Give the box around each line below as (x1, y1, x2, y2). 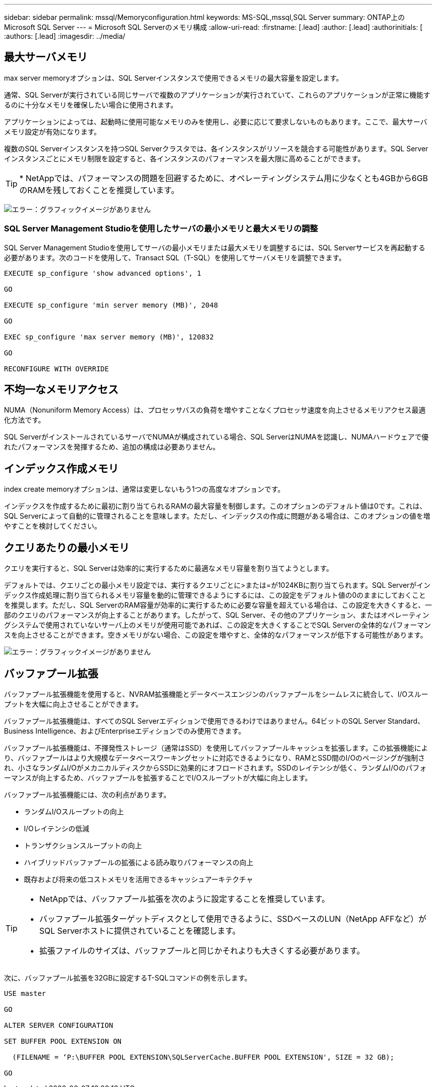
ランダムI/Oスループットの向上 (24, 807, 124, 816)
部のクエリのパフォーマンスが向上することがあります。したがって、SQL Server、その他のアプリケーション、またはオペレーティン (4, 611, 430, 620)
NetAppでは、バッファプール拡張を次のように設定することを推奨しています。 (39, 893, 330, 904)
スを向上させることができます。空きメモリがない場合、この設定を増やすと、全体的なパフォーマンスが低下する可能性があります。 (4, 631, 428, 640)
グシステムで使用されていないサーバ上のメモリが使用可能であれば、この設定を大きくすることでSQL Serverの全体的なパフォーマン (4, 621, 431, 630)
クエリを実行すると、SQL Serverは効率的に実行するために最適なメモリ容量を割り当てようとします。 (4, 564, 333, 573)
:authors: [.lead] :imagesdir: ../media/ (4, 32, 125, 40)
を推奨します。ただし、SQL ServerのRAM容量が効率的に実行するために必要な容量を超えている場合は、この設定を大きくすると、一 (4, 601, 432, 610)
